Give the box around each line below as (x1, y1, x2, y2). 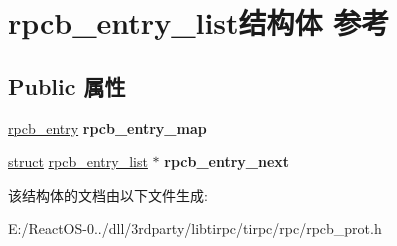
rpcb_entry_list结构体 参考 (8, 2, 390, 43)
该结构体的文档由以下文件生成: (8, 184, 208, 205)
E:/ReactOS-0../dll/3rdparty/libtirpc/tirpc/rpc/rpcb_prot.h (8, 218, 382, 239)
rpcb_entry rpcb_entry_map (8, 117, 207, 138)
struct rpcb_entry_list (8, 151, 148, 172)
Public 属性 (8, 70, 126, 101)
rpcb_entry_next (164, 151, 290, 172)
